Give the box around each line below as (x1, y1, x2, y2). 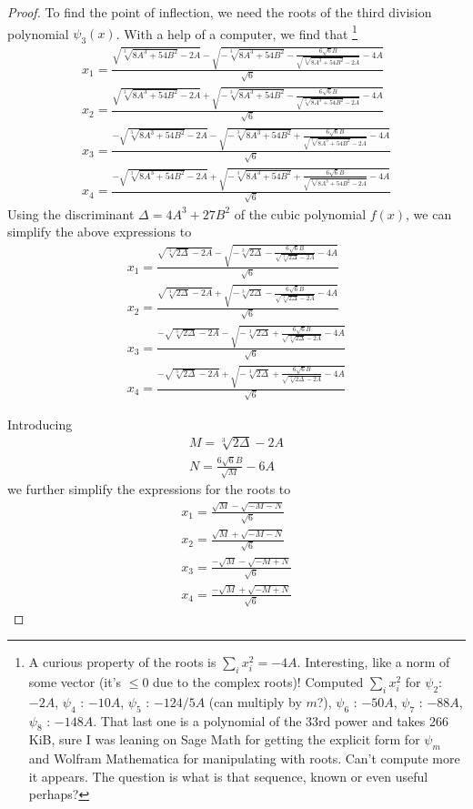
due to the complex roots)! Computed (153, 672, 364, 692)
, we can (406, 204, 452, 223)
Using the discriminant (7, 204, 135, 223)
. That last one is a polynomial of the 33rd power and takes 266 (93, 711, 448, 730)
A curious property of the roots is (28, 652, 216, 672)
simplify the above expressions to (7, 222, 192, 241)
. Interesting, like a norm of (297, 652, 450, 672)
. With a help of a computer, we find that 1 (116, 21, 357, 43)
